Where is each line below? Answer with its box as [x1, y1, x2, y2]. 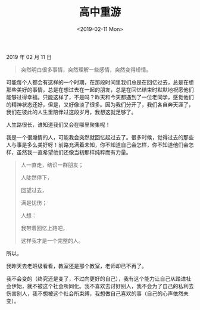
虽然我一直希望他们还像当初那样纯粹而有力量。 [16, 148, 132, 155]
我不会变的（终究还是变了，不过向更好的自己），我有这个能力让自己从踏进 [6, 275, 186, 282]
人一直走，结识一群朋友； [20, 161, 84, 168]
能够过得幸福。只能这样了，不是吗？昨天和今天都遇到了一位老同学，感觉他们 [6, 93, 194, 101]
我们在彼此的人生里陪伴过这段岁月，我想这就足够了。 [6, 108, 137, 115]
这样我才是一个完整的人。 [20, 237, 84, 244]
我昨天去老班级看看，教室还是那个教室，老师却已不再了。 [6, 262, 147, 270]
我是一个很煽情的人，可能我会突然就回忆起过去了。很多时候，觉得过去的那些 [6, 133, 194, 140]
